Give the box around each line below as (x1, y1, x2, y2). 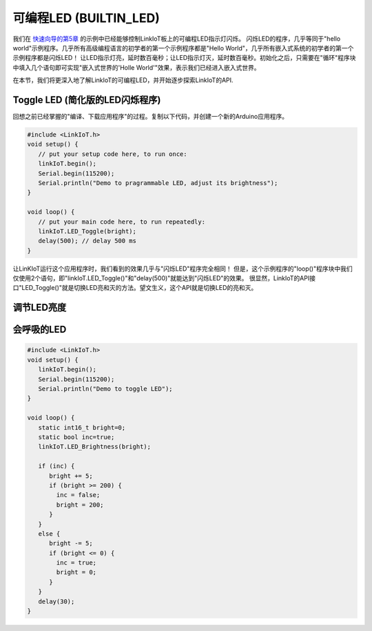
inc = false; (56, 491, 101, 499)
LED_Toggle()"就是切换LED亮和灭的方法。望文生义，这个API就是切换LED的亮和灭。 (21, 284, 258, 292)
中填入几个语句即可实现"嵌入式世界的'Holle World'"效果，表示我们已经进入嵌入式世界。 (12, 63, 261, 72)
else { (38, 530, 61, 538)
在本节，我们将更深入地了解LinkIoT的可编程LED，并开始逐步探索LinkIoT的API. (12, 76, 234, 84)
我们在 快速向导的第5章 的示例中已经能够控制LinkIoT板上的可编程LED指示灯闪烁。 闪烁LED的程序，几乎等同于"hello (12, 35, 341, 43)
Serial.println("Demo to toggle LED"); (38, 385, 173, 393)
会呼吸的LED (12, 324, 67, 336)
